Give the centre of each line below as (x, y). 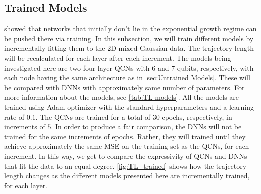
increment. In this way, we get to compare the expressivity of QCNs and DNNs (126, 156)
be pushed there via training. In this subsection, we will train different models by (129, 38)
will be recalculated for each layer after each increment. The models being (118, 57)
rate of (14, 117)
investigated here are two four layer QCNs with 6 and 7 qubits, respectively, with (129, 67)
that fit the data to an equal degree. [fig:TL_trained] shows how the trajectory (125, 166)
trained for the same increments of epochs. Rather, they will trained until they (125, 136)
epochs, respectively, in (197, 117)
